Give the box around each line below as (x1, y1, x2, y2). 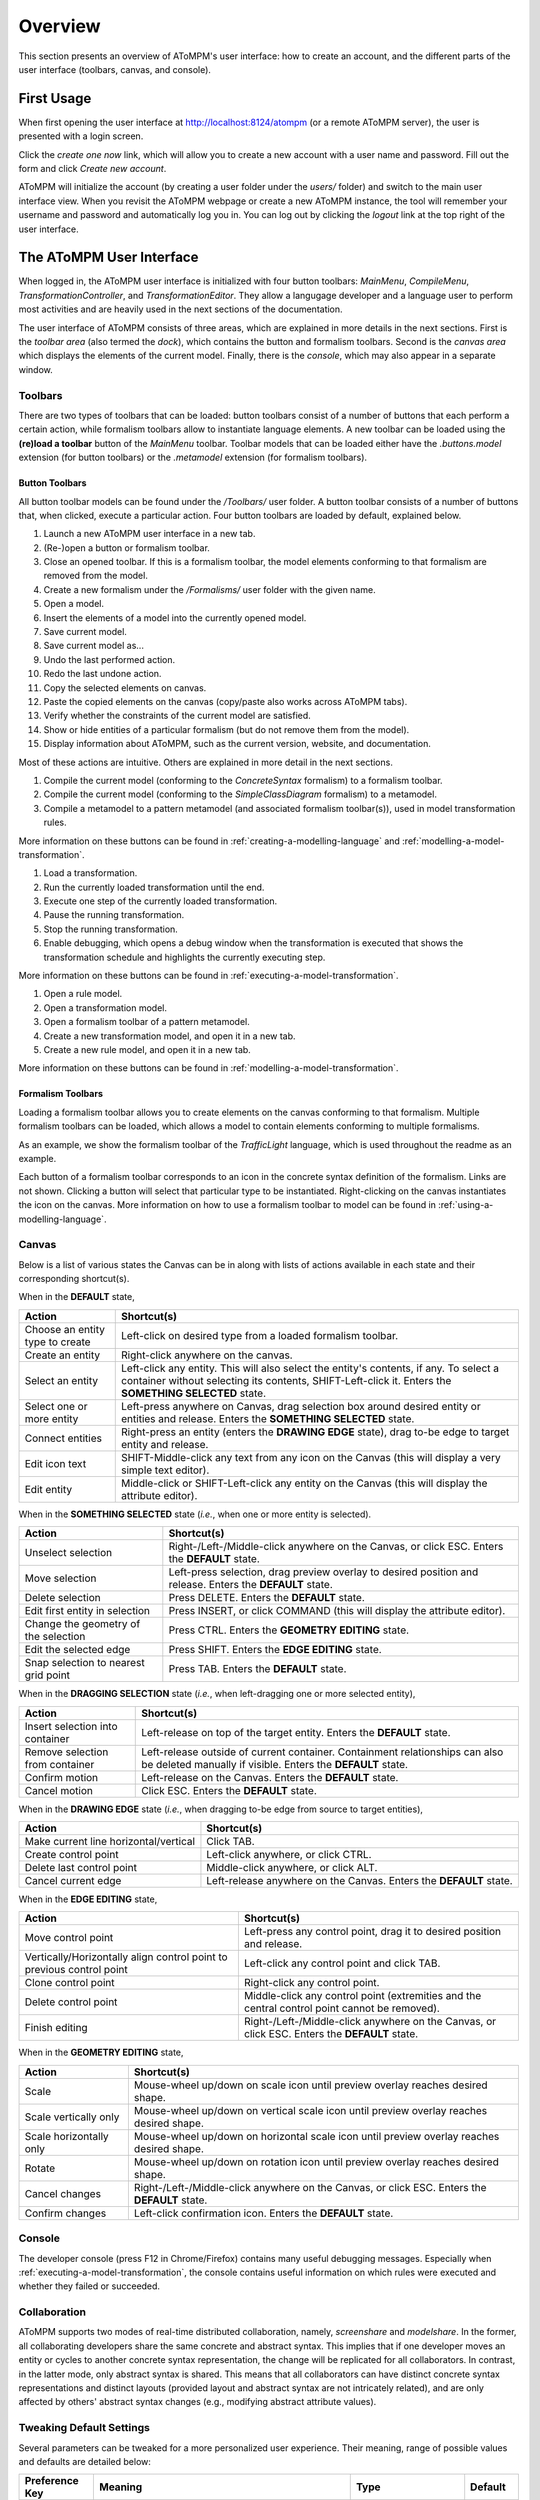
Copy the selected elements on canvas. (43, 681, 207, 694)
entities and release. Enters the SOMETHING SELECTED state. (121, 1411, 415, 1425)
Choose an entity (24, 1322, 105, 1336)
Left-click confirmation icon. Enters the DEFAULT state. (133, 2206, 394, 2220)
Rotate (24, 2161, 56, 2175)
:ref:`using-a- (438, 1199, 494, 1211)
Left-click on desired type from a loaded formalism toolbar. (121, 1328, 399, 1342)
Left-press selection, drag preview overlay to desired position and (168, 1565, 479, 1579)
